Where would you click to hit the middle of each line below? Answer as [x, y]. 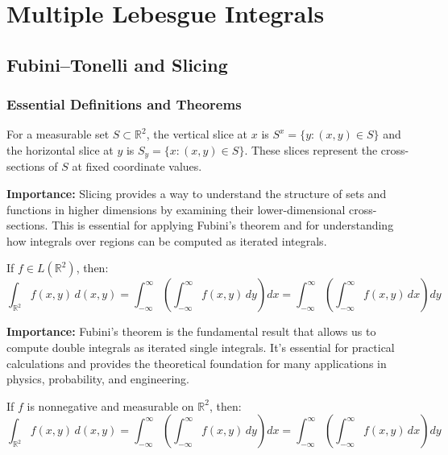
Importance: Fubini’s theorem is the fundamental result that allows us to [191, 331]
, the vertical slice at [197, 134]
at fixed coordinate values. [137, 166]
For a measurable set [58, 134]
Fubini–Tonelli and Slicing [117, 64]
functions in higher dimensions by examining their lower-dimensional [176, 209]
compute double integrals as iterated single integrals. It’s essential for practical [201, 347]
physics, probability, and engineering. [98, 379]
